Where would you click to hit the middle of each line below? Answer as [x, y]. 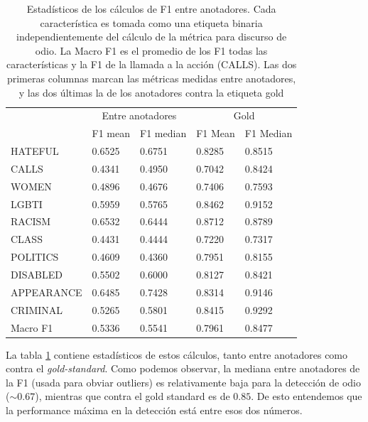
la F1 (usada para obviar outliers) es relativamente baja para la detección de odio [183, 382]
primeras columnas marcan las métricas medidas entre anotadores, [151, 78]
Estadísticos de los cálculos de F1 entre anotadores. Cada [151, 9]
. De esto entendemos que [307, 396]
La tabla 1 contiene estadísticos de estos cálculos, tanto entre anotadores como [177, 354]
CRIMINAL [37, 309]
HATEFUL [35, 151]
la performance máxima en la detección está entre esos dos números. [154, 410]
